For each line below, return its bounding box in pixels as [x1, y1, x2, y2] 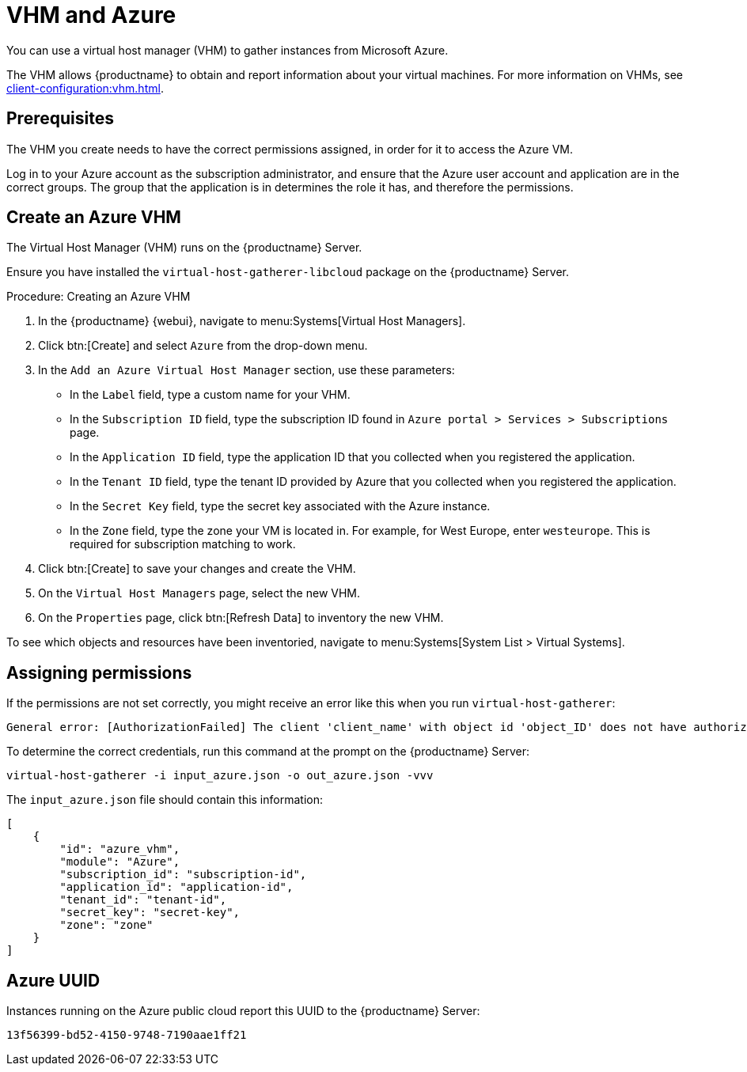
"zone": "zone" [59, 919, 154, 932]
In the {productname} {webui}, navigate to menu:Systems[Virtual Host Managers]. [38, 314, 466, 328]
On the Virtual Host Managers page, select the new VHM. [38, 586, 361, 600]
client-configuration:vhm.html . [6, 81, 164, 95]
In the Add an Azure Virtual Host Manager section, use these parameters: [38, 363, 455, 377]
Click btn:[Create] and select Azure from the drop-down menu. [38, 339, 368, 353]
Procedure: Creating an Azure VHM [6, 290, 191, 304]
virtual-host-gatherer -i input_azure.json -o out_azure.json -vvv [6, 769, 434, 782]
